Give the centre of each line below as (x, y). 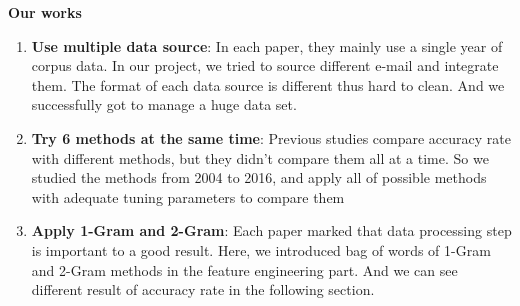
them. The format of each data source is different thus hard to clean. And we (268, 84)
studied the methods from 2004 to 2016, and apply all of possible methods (259, 177)
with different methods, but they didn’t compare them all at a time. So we (260, 157)
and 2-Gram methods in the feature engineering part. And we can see (244, 269)
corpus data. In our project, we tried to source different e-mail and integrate (265, 65)
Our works (45, 12)
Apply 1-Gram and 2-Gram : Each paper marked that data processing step (271, 230)
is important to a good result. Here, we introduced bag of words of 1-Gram (261, 249)
